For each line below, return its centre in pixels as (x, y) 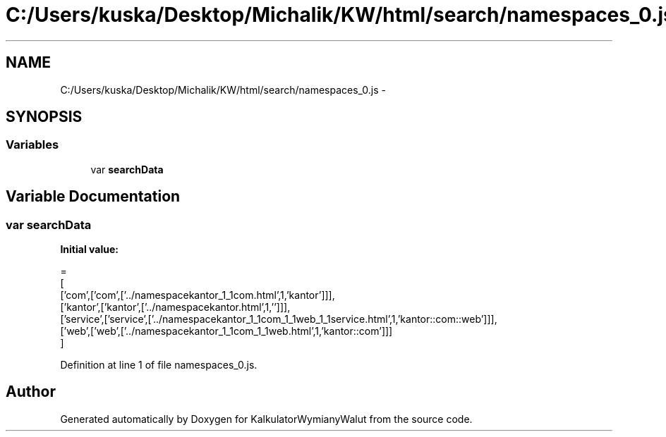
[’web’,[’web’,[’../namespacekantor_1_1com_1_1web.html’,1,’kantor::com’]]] (226, 331)
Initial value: (89, 250)
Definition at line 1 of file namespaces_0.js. (159, 365)
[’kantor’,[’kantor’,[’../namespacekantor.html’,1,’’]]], (175, 307)
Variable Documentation (93, 197)
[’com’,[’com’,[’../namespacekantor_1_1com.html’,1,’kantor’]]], (198, 295)
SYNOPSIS (44, 117)
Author (31, 392)
